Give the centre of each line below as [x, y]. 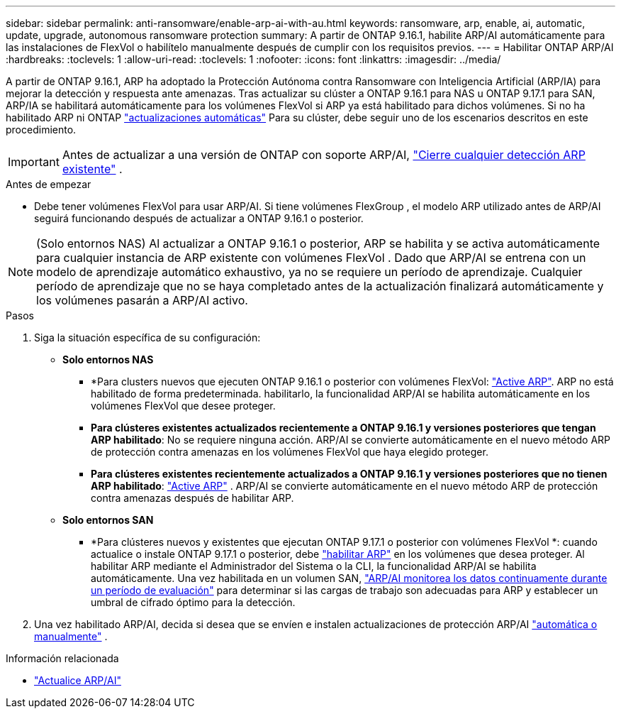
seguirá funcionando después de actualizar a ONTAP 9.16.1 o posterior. [199, 218]
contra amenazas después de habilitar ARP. [192, 498]
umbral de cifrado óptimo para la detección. [193, 602]
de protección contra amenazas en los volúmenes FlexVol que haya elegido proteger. [290, 452]
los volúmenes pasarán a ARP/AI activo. [142, 300]
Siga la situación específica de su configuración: [147, 337]
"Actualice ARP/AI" [78, 680]
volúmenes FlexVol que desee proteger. [183, 406]
